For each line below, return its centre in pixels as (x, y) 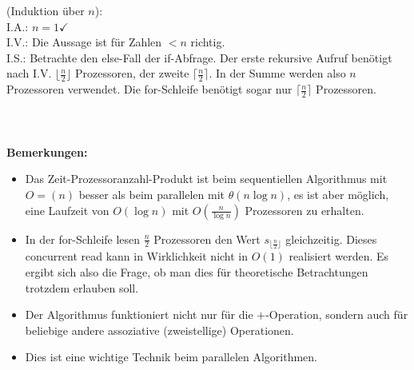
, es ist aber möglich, (338, 194)
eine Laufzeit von (67, 210)
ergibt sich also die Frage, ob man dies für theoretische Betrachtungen (197, 272)
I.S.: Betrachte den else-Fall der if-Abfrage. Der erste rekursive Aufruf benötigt (199, 57)
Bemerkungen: (47, 151)
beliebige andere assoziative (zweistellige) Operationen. (159, 330)
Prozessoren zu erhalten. (305, 210)
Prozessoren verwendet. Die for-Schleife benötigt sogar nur (149, 89)
